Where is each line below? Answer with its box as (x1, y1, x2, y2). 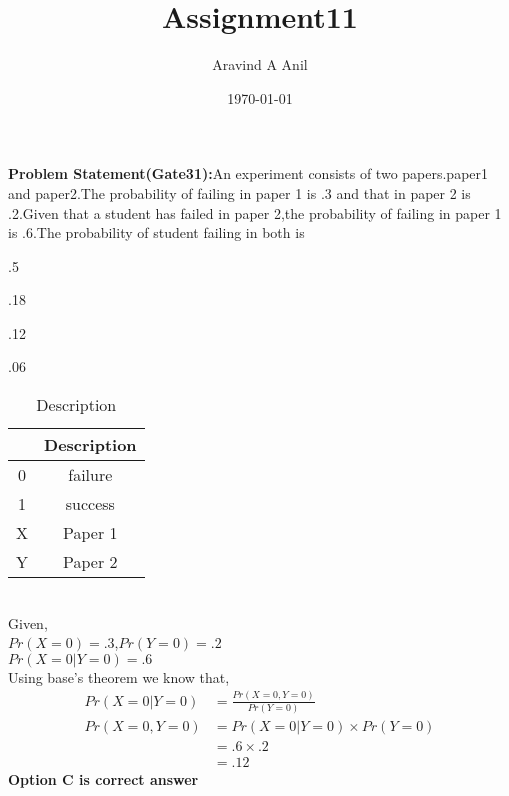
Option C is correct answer (8, 769, 199, 790)
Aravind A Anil (212, 54, 308, 75)
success (65, 492, 115, 516)
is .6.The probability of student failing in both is (8, 222, 305, 243)
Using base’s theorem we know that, (8, 666, 230, 687)
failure (68, 463, 113, 487)
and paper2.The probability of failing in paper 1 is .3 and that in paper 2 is (8, 182, 471, 203)
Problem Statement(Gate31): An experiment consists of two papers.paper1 (8, 163, 489, 184)
